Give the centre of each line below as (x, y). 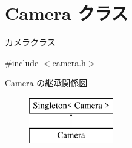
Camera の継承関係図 (46, 83)
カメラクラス (30, 42)
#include (22, 62)
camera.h (69, 62)
